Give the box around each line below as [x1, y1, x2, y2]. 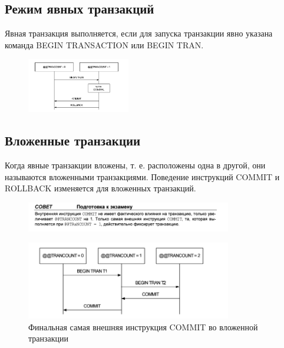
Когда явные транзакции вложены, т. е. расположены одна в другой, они [5, 159, 266, 171]
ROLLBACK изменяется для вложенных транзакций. [5, 182, 196, 194]
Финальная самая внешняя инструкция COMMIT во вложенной [28, 320, 258, 333]
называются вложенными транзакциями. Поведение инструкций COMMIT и [5, 170, 280, 183]
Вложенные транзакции [5, 131, 141, 150]
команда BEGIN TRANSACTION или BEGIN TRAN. [5, 38, 204, 51]
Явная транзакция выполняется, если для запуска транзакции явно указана [5, 27, 273, 39]
